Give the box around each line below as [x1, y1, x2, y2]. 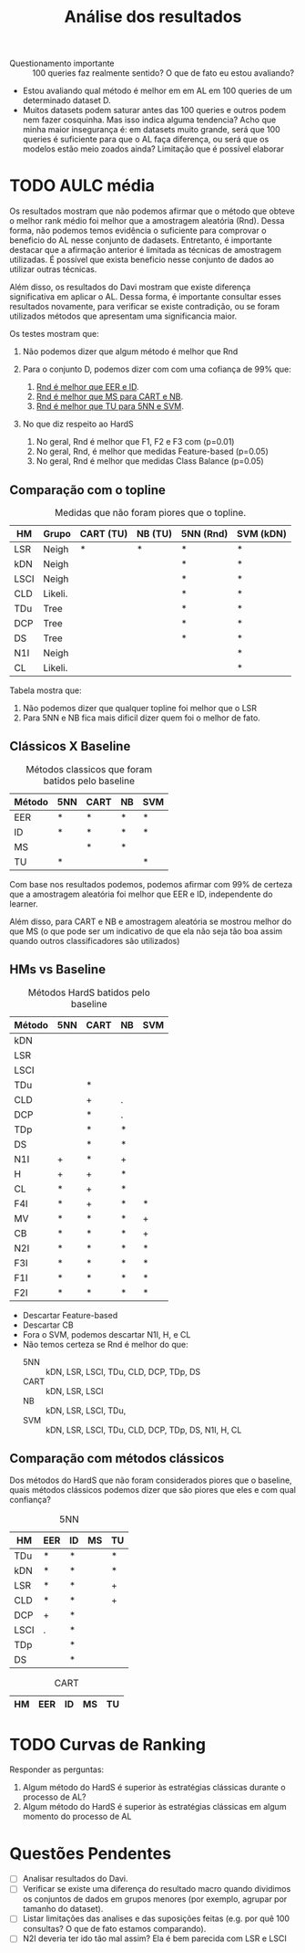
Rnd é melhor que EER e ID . [36, 382, 139, 393]
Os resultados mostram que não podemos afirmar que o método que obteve [9, 205, 296, 216]
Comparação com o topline [9, 482, 167, 498]
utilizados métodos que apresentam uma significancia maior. [9, 310, 238, 321]
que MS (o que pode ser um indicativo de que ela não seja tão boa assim [9, 925, 283, 937]
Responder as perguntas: [9, 1764, 105, 1775]
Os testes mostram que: [9, 329, 99, 340]
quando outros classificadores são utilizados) [9, 935, 180, 946]
